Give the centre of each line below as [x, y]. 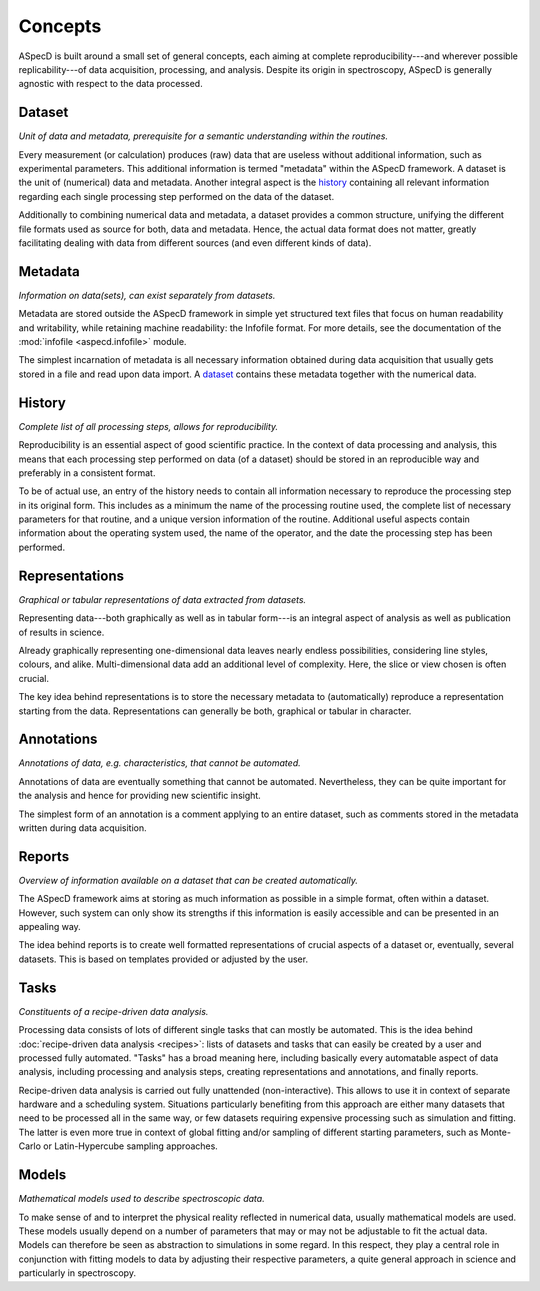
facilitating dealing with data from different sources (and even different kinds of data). [195, 242]
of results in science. [61, 632]
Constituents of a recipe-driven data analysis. [113, 1011]
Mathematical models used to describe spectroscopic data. [141, 1199]
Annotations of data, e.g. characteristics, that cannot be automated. [159, 763]
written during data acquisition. [82, 827]
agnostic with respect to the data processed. [111, 84]
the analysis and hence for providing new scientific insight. [140, 796]
